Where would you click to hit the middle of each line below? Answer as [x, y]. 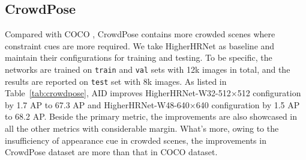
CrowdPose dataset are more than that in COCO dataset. [111, 152]
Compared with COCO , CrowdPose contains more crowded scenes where [140, 34]
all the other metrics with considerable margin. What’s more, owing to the [142, 128]
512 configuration [269, 93]
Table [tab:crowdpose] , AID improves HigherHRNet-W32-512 [118, 93]
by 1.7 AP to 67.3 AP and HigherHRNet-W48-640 [97, 104]
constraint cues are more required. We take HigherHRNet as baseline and [140, 45]
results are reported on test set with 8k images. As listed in [116, 81]
